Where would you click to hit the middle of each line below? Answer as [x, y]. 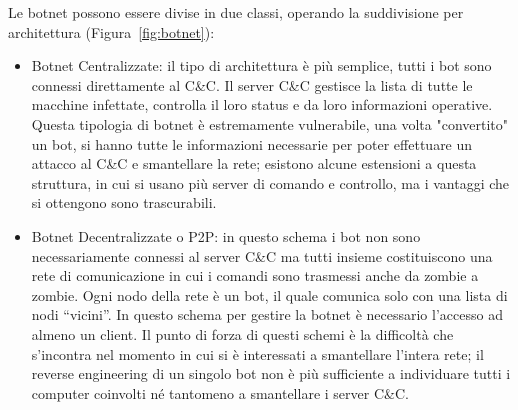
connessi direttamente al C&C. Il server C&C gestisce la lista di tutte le [252, 84]
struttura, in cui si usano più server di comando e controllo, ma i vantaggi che [270, 182]
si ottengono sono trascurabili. [124, 202]
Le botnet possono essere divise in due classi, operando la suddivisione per [236, 12]
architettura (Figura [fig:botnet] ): [111, 31]
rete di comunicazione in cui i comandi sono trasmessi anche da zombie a [255, 275]
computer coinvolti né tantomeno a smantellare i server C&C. [220, 392]
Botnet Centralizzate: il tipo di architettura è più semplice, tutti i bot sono [261, 65]
